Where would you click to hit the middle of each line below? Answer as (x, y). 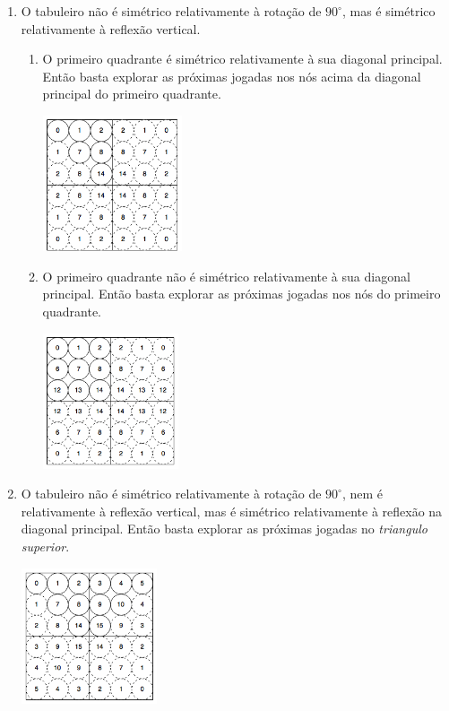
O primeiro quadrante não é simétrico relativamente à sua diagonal (226, 276)
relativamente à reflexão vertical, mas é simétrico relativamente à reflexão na (232, 511)
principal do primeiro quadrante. (132, 94)
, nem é (363, 494)
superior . (45, 546)
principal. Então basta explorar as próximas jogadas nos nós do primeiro (242, 294)
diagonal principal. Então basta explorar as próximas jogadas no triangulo (224, 529)
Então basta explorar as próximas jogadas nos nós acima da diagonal (232, 76)
